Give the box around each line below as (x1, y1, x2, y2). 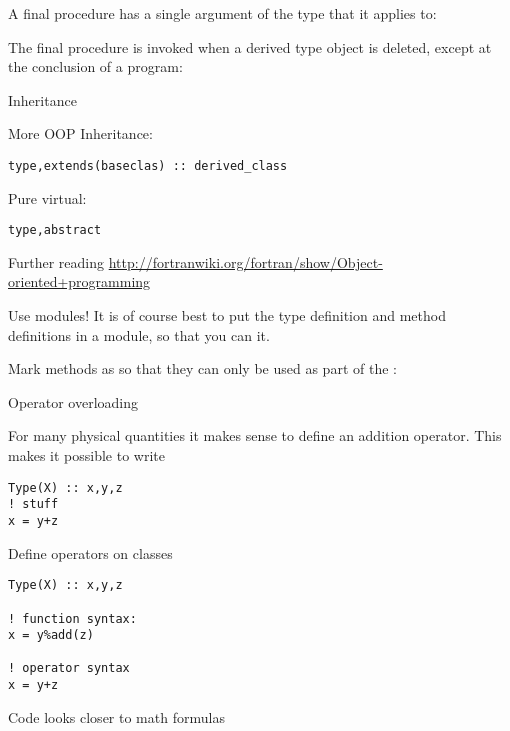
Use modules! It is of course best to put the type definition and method (8, 305, 446, 326)
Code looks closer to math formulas (8, 706, 225, 727)
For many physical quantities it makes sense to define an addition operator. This (8, 425, 502, 446)
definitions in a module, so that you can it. (8, 324, 270, 345)
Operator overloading (8, 391, 139, 412)
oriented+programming (8, 271, 151, 292)
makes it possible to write (8, 445, 165, 466)
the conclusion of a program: (8, 56, 183, 77)
